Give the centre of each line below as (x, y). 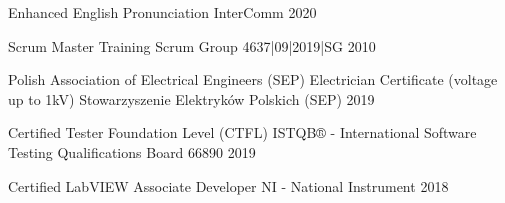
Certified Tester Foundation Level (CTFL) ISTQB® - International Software (242, 132)
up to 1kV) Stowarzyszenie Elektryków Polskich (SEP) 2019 (191, 98)
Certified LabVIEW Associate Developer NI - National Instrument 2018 (228, 185)
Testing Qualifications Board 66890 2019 (132, 151)
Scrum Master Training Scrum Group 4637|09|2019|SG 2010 (192, 45)
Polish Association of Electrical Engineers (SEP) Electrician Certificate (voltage (253, 79)
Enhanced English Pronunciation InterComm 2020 (162, 12)
